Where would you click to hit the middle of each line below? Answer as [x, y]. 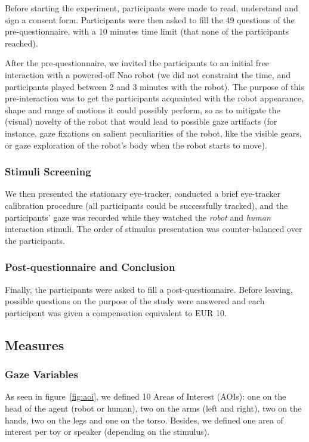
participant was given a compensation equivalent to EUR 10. [116, 312]
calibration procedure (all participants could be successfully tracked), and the [146, 205]
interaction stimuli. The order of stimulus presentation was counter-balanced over [154, 229]
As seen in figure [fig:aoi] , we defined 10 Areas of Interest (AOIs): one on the [146, 396]
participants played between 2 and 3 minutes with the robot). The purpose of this [154, 86]
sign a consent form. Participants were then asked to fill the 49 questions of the [150, 19]
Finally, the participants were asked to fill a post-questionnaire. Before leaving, [149, 289]
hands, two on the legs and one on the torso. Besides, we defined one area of [144, 420]
